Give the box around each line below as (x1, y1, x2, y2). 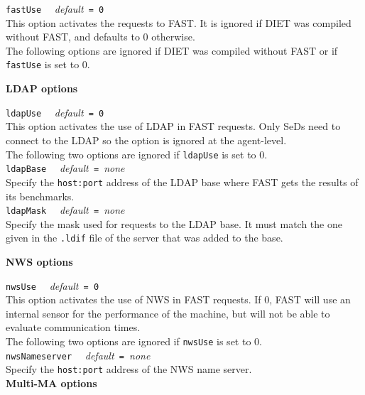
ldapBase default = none (6, 161, 125, 175)
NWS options (6, 254, 73, 269)
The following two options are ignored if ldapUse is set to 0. (6, 146, 268, 161)
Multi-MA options (6, 376, 97, 390)
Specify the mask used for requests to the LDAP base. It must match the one (6, 216, 342, 231)
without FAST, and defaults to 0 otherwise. (6, 29, 195, 44)
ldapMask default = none (6, 202, 125, 217)
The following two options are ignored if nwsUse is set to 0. (6, 334, 262, 349)
